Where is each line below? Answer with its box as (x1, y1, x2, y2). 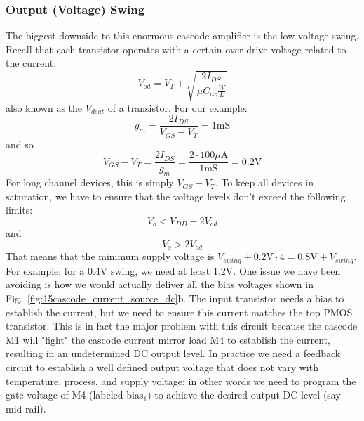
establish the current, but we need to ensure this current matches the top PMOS (6, 304, 353, 319)
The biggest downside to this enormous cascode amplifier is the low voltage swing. (6, 28, 359, 43)
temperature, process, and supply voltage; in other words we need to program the (6, 373, 356, 388)
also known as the (6, 100, 83, 115)
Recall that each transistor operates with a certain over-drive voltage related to (6, 41, 346, 56)
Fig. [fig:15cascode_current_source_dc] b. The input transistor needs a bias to (6, 291, 344, 306)
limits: (6, 202, 33, 217)
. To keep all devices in (215, 175, 314, 190)
